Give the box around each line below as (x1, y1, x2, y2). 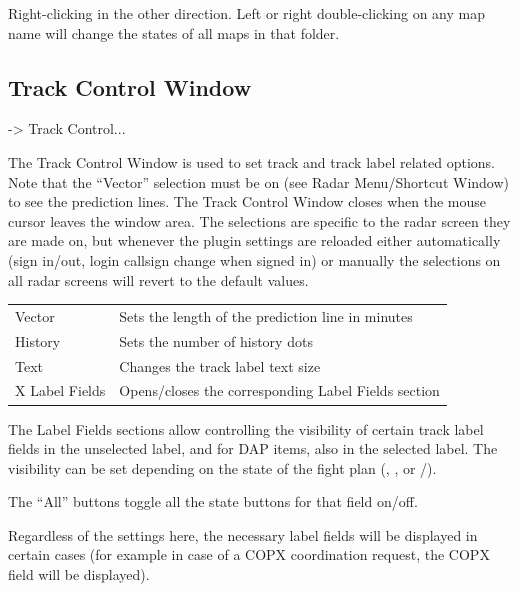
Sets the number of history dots (119, 330, 313, 351)
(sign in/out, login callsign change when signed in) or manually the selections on (8, 249, 501, 270)
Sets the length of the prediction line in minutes (119, 305, 413, 326)
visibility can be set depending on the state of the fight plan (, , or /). (8, 457, 437, 478)
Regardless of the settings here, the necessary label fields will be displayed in (8, 524, 478, 545)
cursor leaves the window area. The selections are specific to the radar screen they (8, 210, 511, 231)
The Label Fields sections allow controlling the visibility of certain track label (8, 418, 484, 439)
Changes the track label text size (119, 355, 321, 376)
